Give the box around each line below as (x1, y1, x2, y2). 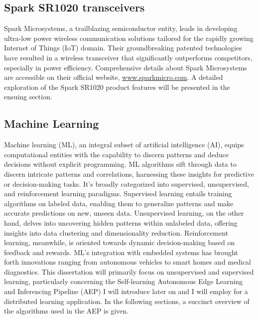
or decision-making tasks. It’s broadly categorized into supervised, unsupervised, (4, 178, 249, 189)
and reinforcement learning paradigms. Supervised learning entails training (4, 188, 232, 199)
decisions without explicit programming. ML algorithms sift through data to (4, 159, 237, 169)
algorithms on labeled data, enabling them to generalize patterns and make (4, 198, 234, 208)
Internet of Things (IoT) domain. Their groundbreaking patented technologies (4, 42, 242, 53)
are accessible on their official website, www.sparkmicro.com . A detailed (4, 72, 223, 82)
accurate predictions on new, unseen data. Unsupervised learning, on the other (4, 208, 244, 218)
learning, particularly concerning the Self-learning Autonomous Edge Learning (4, 276, 243, 287)
